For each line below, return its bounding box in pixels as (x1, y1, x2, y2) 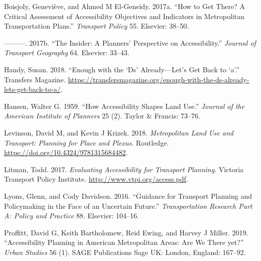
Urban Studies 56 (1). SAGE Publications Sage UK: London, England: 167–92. (4, 246, 246, 257)
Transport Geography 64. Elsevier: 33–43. (4, 47, 129, 58)
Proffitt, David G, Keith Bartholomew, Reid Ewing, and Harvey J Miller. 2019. (4, 227, 248, 237)
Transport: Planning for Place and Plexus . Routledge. (4, 137, 169, 148)
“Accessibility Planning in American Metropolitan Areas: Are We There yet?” (4, 237, 244, 247)
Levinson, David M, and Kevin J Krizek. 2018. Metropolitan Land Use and (4, 127, 233, 138)
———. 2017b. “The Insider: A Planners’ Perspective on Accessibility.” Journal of (4, 37, 256, 48)
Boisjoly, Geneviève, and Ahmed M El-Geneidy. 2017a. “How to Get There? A (4, 1, 245, 11)
